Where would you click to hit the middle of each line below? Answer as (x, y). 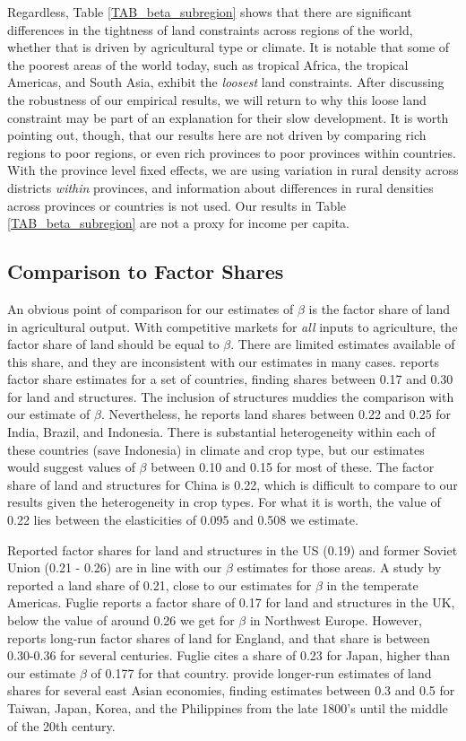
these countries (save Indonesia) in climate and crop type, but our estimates (216, 449)
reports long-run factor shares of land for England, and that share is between (219, 637)
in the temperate (372, 584)
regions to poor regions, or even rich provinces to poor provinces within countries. (232, 152)
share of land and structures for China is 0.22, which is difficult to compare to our (233, 484)
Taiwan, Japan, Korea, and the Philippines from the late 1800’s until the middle (228, 707)
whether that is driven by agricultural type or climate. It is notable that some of (229, 47)
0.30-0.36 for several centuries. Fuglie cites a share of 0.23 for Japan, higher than (229, 655)
